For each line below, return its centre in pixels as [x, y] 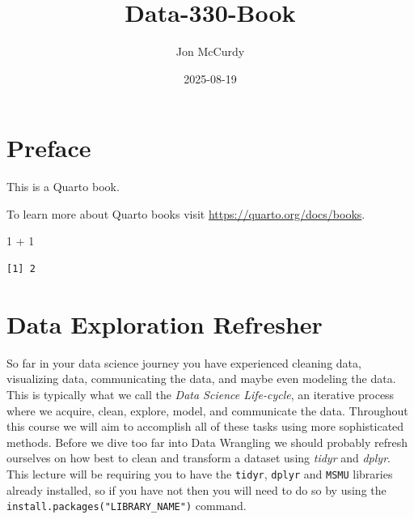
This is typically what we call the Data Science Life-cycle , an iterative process [201, 394]
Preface [49, 148]
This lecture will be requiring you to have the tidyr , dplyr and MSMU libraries [200, 473]
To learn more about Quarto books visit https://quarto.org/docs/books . [186, 213]
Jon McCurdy [210, 51]
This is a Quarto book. [63, 187]
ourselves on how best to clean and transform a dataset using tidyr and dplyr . [199, 458]
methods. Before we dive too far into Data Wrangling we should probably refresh [207, 442]
